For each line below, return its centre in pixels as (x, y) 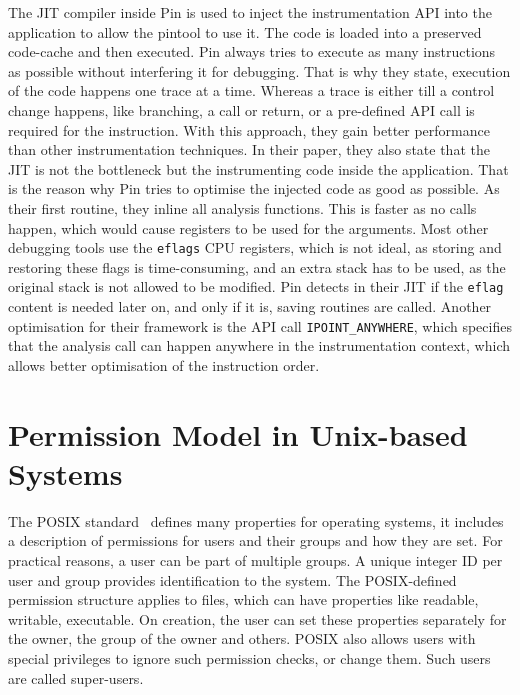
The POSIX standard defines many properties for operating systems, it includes (256, 520)
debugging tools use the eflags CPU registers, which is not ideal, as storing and (255, 247)
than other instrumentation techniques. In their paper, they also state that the (249, 149)
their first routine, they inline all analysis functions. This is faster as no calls (242, 207)
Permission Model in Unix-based (238, 433)
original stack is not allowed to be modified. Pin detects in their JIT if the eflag (256, 286)
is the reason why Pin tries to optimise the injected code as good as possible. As (254, 188)
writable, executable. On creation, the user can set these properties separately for (257, 618)
